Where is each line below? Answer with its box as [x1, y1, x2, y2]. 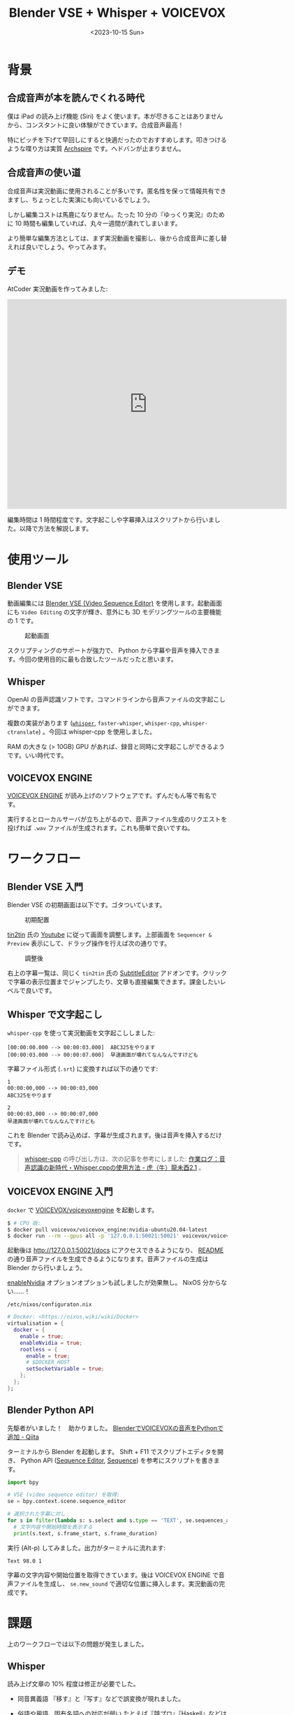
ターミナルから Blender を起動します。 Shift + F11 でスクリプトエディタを [7, 1447, 218, 1456]
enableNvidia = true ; [20, 1339, 82, 1346]
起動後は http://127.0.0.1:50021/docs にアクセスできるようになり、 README [7, 1246, 224, 1255]
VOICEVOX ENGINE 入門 [7, 1186, 113, 1197]
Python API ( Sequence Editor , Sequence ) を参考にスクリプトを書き [20, 1456, 214, 1465]
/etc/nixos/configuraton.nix [7, 1301, 92, 1309]
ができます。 [7, 704, 44, 713]
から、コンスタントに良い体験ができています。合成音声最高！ [7, 120, 184, 129]
